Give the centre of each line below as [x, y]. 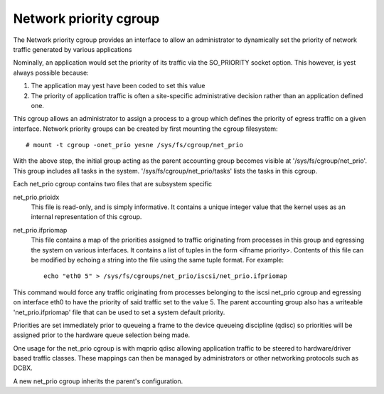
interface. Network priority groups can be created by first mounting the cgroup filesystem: [145, 129]
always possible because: [51, 73]
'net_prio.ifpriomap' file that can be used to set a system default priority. [119, 312]
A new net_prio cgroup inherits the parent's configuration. [98, 381]
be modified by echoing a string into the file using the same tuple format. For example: [158, 260]
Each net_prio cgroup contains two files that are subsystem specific [113, 184]
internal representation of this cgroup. [86, 217]
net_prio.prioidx [36, 197]
